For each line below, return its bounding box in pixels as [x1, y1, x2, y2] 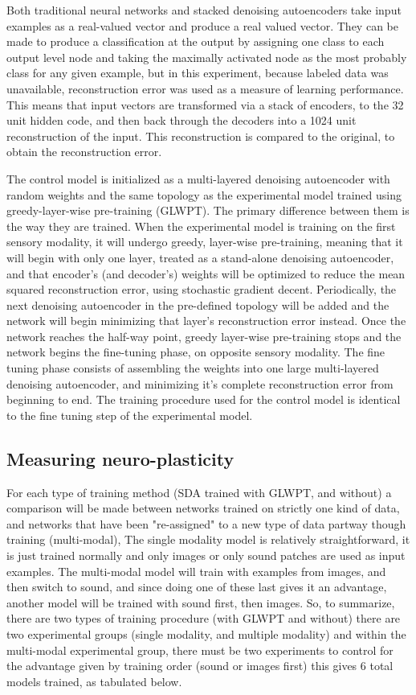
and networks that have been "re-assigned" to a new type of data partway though [6, 515, 406, 532]
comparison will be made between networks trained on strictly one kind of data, [6, 500, 400, 516]
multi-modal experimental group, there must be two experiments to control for [6, 641, 394, 658]
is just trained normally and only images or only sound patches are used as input [6, 547, 406, 564]
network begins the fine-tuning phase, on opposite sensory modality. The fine [6, 343, 385, 360]
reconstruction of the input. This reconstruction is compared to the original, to [6, 127, 395, 144]
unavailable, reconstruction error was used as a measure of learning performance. [6, 80, 404, 97]
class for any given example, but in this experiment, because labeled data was [6, 64, 389, 81]
